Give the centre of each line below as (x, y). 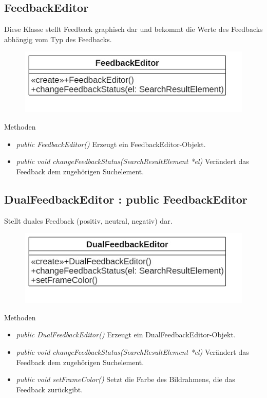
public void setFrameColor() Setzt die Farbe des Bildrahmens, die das (126, 379)
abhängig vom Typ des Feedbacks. (58, 39)
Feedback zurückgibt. (50, 389)
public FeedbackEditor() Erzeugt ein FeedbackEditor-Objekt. (111, 144)
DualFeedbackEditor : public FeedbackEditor (126, 199)
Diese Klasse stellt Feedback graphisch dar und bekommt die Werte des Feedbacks (133, 29)
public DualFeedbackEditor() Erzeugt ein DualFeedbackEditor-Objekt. (126, 334)
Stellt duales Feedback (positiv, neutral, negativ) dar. (88, 220)
